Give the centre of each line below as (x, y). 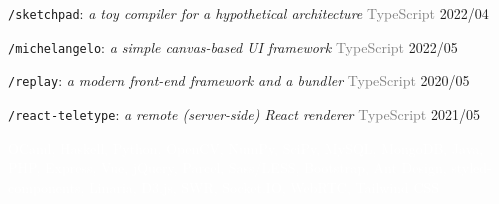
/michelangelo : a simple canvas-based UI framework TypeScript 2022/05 (233, 46)
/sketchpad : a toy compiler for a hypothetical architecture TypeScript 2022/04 (248, 13)
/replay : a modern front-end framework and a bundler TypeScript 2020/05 (239, 80)
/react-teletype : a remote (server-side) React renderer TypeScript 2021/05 (244, 113)
